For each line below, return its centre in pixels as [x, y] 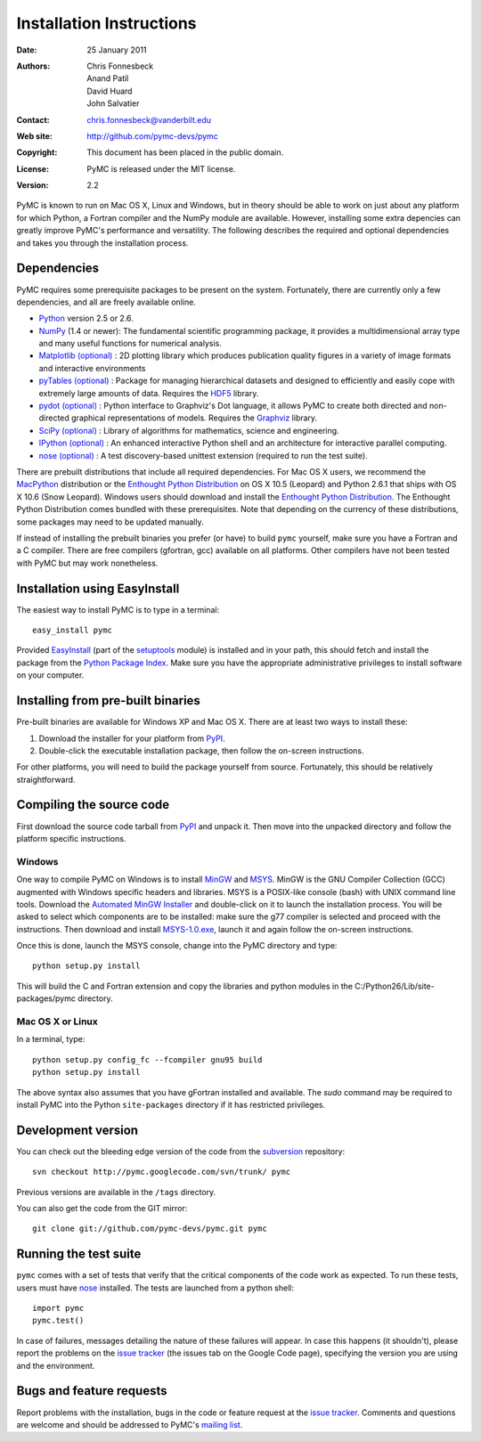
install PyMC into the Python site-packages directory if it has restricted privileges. [171, 1104]
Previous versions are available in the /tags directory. [116, 1192]
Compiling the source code [93, 805]
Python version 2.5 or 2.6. [86, 318]
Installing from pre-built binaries [108, 700]
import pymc [58, 1308]
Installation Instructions [106, 23]
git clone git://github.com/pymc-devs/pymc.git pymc [150, 1229]
